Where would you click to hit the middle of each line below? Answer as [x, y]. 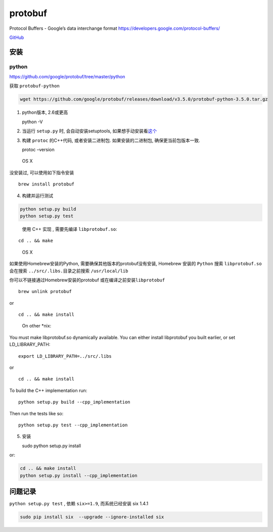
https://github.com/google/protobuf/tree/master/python [67, 77]
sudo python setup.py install [51, 446]
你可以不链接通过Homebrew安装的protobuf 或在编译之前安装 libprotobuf [87, 280]
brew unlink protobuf [45, 292]
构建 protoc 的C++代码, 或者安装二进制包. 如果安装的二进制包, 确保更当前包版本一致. [111, 140]
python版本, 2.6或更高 [45, 112]
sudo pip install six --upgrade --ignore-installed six [92, 517]
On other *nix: [37, 326]
